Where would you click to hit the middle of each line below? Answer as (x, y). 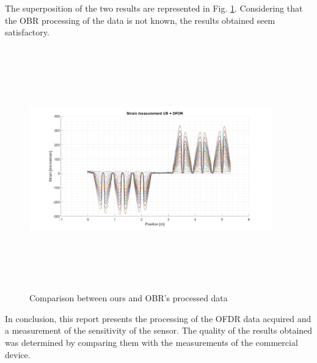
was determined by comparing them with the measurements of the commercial (151, 342)
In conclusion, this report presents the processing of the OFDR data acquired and (158, 318)
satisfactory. (27, 32)
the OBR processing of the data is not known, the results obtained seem (140, 20)
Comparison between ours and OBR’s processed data (129, 298)
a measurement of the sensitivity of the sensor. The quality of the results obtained (159, 330)
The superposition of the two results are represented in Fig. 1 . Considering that (154, 8)
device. (18, 354)
